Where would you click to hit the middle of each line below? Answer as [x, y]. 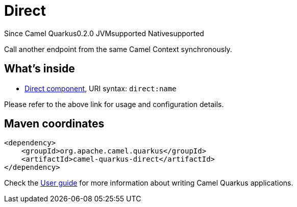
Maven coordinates [54, 124]
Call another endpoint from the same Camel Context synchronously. [118, 49]
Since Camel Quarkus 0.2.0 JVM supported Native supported [104, 33]
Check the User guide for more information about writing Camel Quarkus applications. [149, 183]
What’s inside [40, 69]
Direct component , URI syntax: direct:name [101, 88]
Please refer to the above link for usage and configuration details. [114, 104]
